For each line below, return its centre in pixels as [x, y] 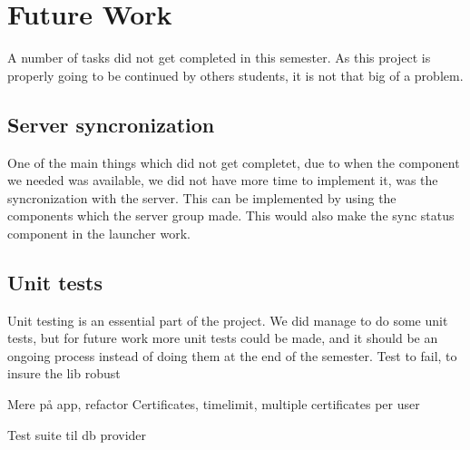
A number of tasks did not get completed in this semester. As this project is [219, 58]
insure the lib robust [64, 373]
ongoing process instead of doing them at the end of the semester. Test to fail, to [232, 355]
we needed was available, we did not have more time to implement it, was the [223, 180]
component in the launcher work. [99, 233]
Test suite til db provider [77, 434]
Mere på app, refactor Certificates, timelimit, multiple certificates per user [214, 404]
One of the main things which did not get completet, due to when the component [234, 162]
